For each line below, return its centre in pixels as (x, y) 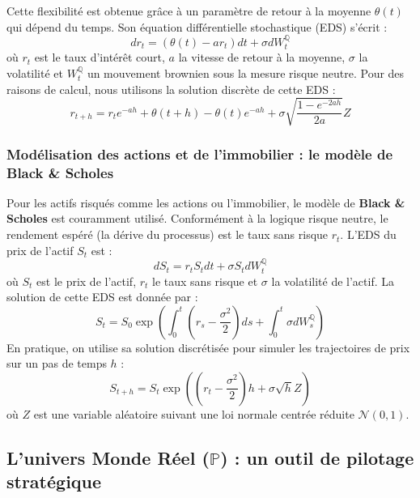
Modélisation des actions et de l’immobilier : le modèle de (200, 153)
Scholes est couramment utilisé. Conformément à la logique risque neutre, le (197, 218)
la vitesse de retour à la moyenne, (262, 57)
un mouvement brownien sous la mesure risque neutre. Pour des (246, 73)
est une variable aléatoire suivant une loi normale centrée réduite (194, 413)
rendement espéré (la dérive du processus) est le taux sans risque (168, 234)
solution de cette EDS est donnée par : (102, 297)
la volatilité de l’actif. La (333, 281)
